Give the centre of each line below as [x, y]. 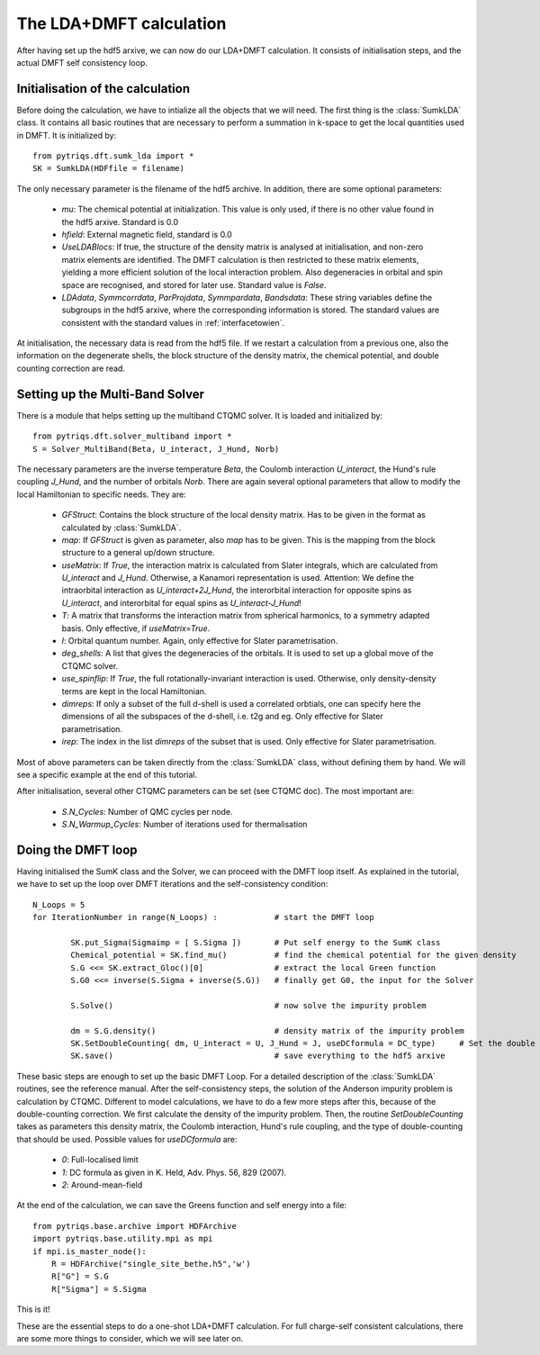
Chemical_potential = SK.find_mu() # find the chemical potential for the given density [293, 955]
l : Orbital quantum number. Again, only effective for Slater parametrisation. [200, 641]
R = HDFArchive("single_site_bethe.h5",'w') [151, 1264]
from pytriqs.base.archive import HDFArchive [135, 1226]
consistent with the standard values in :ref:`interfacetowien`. [173, 322]
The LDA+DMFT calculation [121, 23]
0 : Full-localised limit [100, 1160]
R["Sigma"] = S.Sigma [99, 1289]
